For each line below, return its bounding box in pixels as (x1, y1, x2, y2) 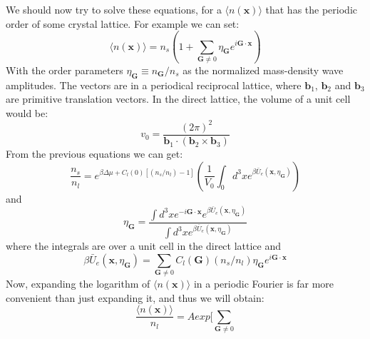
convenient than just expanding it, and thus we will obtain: (6, 290, 264, 305)
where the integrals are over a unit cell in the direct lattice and (6, 238, 282, 253)
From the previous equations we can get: (6, 146, 183, 161)
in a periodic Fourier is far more (193, 276, 334, 291)
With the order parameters (6, 62, 123, 77)
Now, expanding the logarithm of (6, 276, 150, 291)
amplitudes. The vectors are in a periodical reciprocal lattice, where (6, 77, 302, 92)
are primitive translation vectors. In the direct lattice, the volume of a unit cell (6, 91, 351, 106)
